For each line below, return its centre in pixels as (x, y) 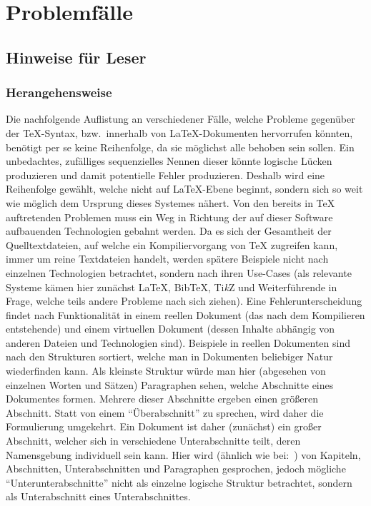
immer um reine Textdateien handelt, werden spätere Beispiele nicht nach (167, 259)
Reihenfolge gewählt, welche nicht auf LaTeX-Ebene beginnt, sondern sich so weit (184, 189)
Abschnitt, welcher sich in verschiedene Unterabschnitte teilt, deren (153, 441)
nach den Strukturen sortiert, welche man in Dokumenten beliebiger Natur (169, 356)
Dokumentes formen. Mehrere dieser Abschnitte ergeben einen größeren (162, 399)
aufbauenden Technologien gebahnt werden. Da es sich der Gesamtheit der (169, 231)
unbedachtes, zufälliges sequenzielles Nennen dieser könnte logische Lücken (169, 161)
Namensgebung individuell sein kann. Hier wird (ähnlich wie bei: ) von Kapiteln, (183, 454)
